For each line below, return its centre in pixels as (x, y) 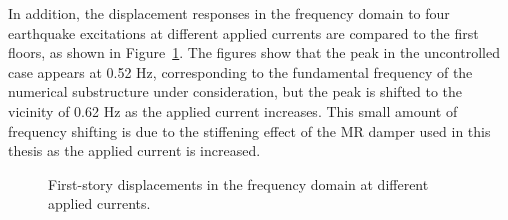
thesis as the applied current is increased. (134, 150)
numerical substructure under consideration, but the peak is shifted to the (235, 91)
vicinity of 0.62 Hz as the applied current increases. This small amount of (233, 110)
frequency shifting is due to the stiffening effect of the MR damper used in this (249, 130)
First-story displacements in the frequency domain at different (238, 183)
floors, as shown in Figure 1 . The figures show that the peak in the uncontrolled (254, 52)
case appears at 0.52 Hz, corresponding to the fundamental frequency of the (240, 71)
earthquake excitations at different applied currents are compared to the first (243, 32)
